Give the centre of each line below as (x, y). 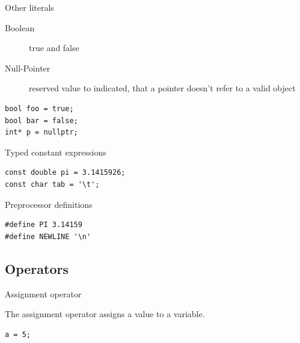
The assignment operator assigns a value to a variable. (105, 314)
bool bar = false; (41, 120)
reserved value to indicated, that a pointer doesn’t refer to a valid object (162, 88)
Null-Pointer (28, 68)
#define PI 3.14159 (44, 225)
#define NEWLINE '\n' (48, 236)
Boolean (20, 27)
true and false (54, 48)
